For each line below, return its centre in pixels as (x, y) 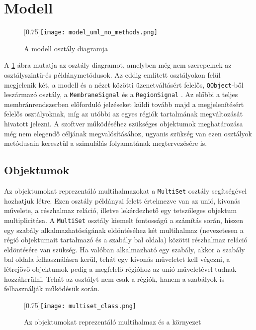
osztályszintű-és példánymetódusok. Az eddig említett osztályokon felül (112, 74)
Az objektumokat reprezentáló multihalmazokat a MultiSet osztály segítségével (126, 191)
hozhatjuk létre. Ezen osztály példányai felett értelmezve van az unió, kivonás (122, 200)
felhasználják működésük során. (52, 288)
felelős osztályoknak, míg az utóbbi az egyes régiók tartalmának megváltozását (124, 114)
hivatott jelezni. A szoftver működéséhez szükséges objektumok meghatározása (124, 124)
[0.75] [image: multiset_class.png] (80, 305)
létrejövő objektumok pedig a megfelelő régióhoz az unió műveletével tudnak (120, 269)
